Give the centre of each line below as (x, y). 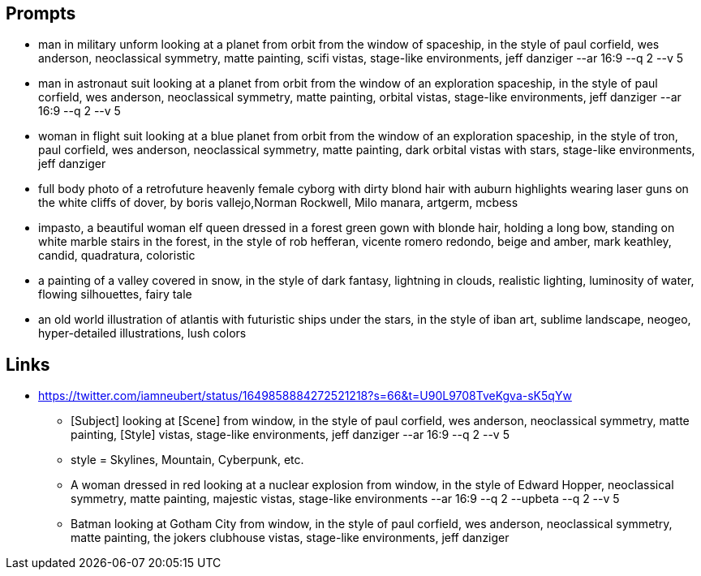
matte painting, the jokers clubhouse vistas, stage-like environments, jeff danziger (290, 538)
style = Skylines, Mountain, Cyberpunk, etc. (187, 460)
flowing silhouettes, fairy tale (115, 294)
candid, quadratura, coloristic (117, 256)
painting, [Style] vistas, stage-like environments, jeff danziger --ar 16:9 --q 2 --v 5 (290, 435)
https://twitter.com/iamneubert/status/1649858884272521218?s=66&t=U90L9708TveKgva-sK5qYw (305, 396)
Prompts (41, 13)
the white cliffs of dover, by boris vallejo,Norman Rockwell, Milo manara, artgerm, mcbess (278, 203)
